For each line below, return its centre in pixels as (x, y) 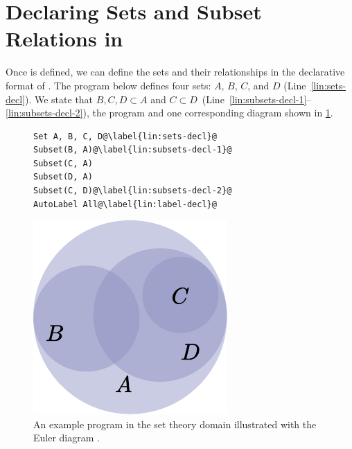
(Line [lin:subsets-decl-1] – (257, 99)
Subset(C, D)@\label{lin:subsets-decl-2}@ (133, 191)
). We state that (59, 99)
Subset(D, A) (63, 177)
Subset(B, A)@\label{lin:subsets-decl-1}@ (133, 150)
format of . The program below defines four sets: (108, 85)
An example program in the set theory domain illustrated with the (175, 424)
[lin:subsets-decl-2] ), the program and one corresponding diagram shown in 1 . (169, 113)
